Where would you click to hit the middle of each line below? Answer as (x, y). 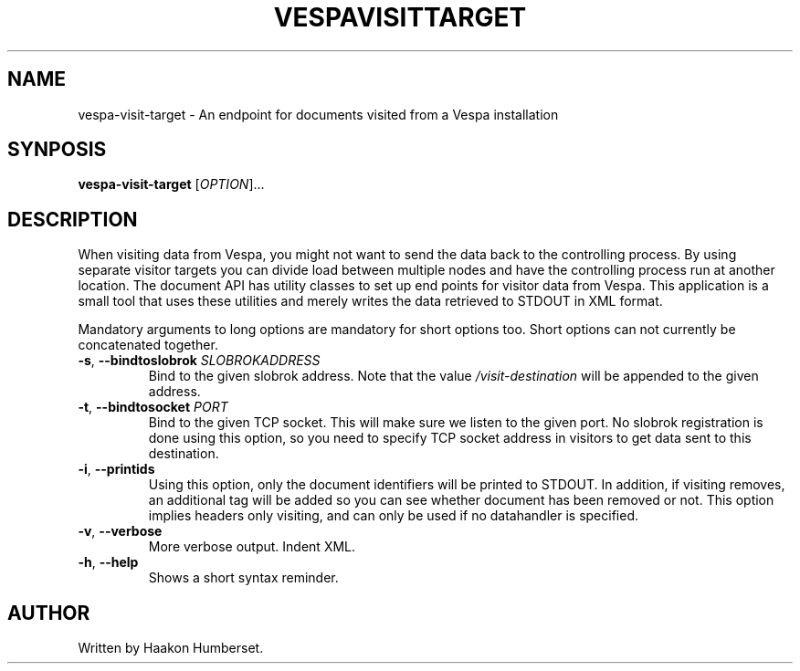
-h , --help (108, 562)
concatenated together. (148, 345)
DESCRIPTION (73, 219)
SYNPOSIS (57, 150)
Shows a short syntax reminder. (243, 578)
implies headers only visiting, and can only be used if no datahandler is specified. (393, 516)
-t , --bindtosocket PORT (153, 407)
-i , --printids (116, 469)
